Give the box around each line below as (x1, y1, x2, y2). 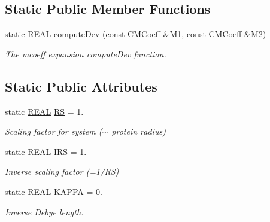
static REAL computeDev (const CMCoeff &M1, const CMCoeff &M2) (5, 28, 266, 40)
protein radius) (111, 125, 166, 138)
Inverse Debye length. (5, 205, 84, 218)
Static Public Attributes (5, 77, 157, 95)
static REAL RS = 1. (5, 105, 84, 117)
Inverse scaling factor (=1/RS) (5, 165, 119, 178)
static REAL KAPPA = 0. (5, 185, 102, 197)
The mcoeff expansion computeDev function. (5, 47, 166, 60)
